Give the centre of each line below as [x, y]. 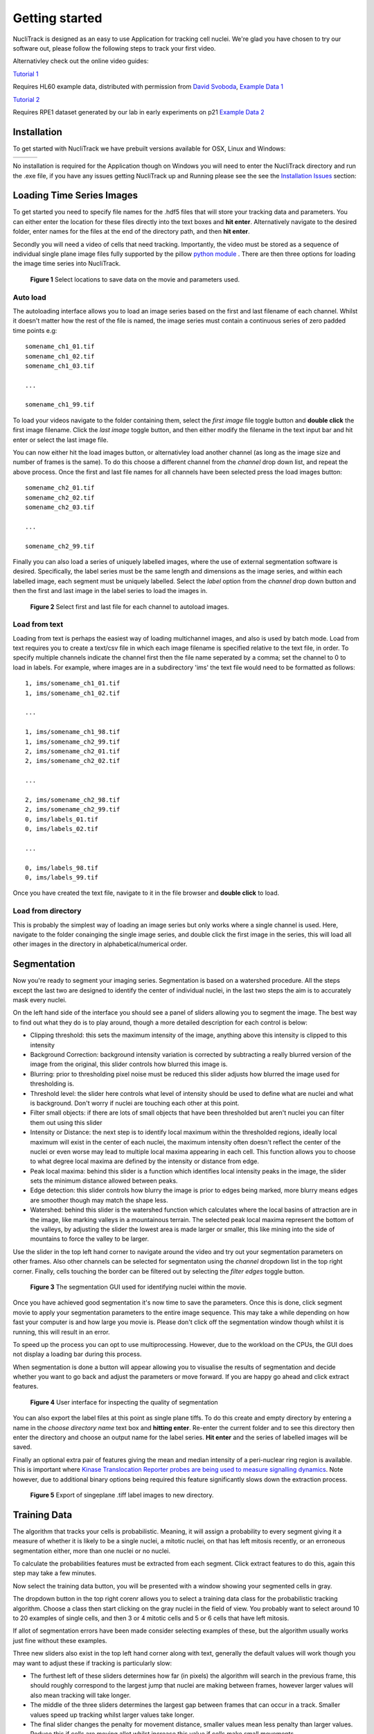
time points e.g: [35, 330]
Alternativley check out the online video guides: [81, 61]
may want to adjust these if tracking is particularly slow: [92, 1663]
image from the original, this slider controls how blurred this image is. [129, 1064]
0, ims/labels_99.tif [62, 878]
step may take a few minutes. [55, 1573]
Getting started [57, 18]
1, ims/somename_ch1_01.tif [73, 684]
